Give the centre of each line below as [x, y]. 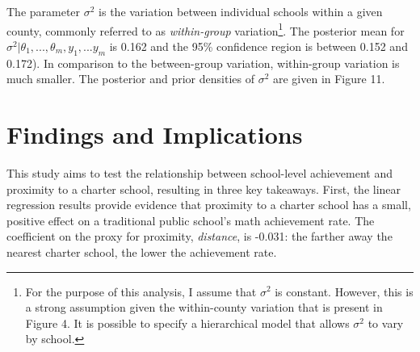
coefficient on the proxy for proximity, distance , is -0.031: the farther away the [199, 236]
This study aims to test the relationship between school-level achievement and [200, 172]
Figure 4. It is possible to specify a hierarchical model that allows [187, 323]
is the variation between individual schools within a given [241, 11]
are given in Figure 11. [329, 79]
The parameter [44, 11]
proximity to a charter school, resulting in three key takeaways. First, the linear [204, 189]
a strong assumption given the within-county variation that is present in [204, 307]
